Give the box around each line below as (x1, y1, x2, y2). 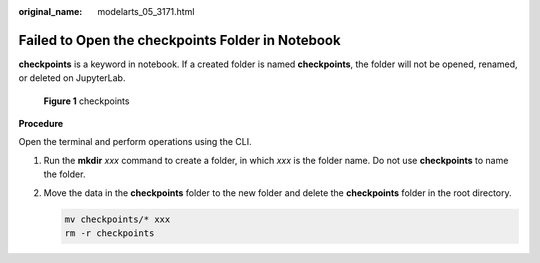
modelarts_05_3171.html (97, 6, 195, 17)
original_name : (18, 6, 83, 17)
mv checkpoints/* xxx (64, 213, 171, 225)
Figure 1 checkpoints (43, 95, 130, 107)
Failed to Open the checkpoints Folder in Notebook (18, 31, 341, 49)
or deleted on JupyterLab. (18, 72, 126, 84)
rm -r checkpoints (64, 228, 155, 239)
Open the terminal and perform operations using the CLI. (18, 136, 252, 148)
